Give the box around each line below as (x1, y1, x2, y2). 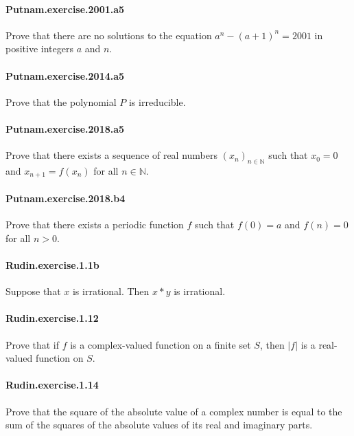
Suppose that (5, 284, 61, 298)
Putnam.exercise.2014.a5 (5, 68, 125, 83)
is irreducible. (128, 94, 186, 109)
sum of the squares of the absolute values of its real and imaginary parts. (5, 417, 313, 432)
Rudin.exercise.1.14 (5, 378, 99, 392)
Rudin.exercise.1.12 (5, 311, 99, 325)
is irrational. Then (72, 284, 150, 298)
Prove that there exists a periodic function (5, 217, 184, 232)
